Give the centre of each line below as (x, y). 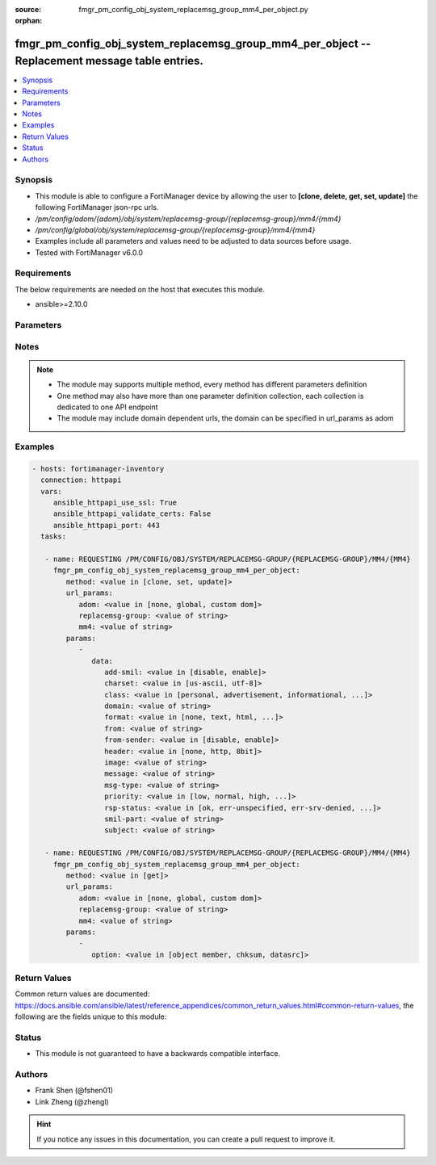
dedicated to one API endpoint (107, 407)
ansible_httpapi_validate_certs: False (132, 514)
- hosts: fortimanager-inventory (98, 469)
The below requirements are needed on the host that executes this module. (140, 289)
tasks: (54, 536)
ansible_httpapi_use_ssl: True (115, 503)
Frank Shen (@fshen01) (74, 1091)
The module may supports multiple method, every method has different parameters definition (212, 384)
